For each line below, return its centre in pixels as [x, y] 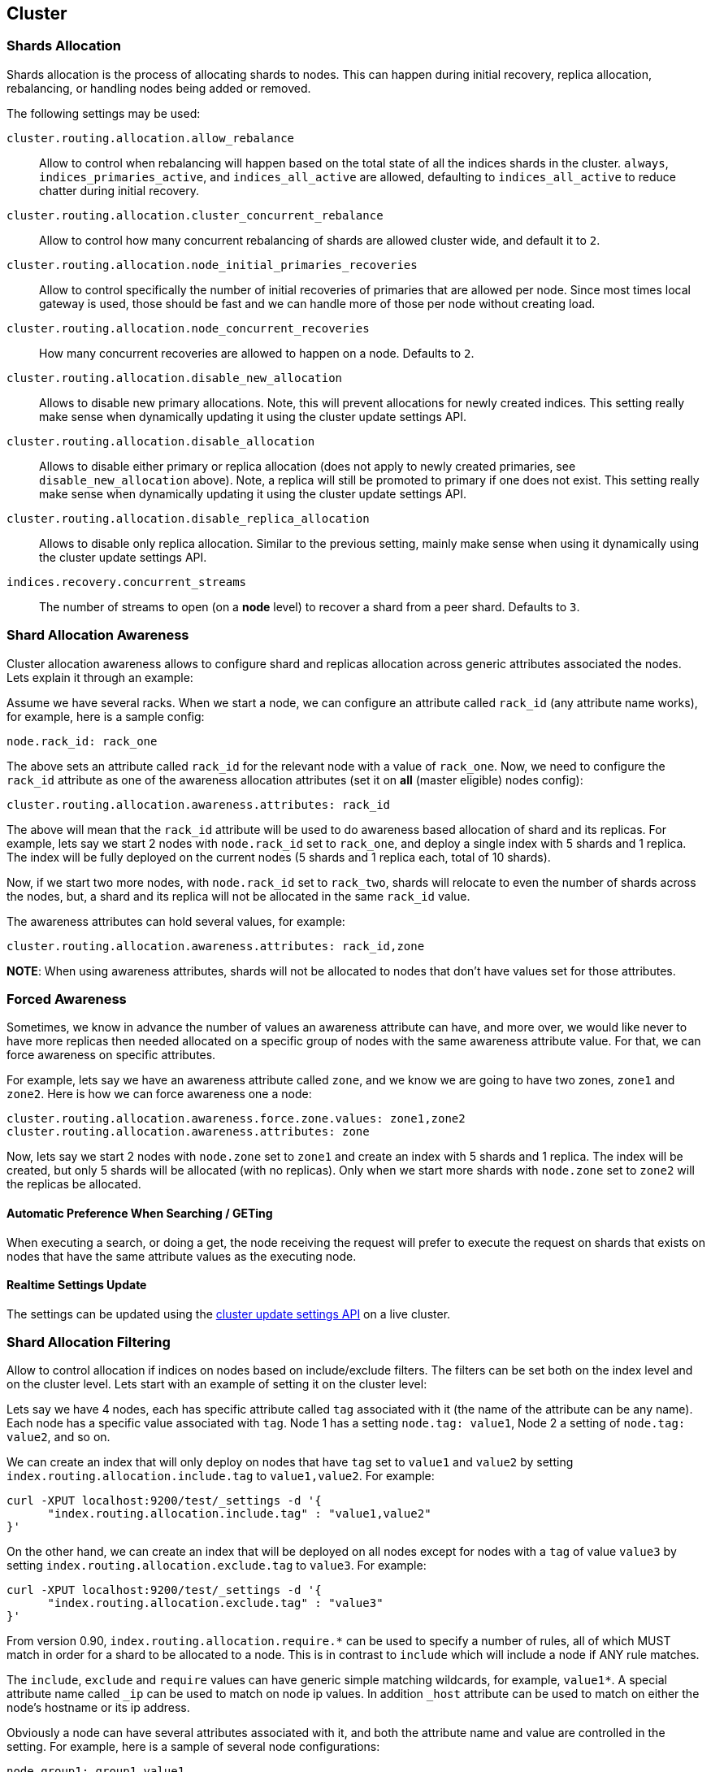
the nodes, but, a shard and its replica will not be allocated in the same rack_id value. [238, 896]
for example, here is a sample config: [106, 716]
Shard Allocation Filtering [89, 1342]
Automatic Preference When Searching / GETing [140, 1213]
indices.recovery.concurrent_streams [127, 582]
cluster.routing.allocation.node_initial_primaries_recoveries [212, 265]
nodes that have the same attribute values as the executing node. [182, 1256]
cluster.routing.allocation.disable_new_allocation [175, 378]
